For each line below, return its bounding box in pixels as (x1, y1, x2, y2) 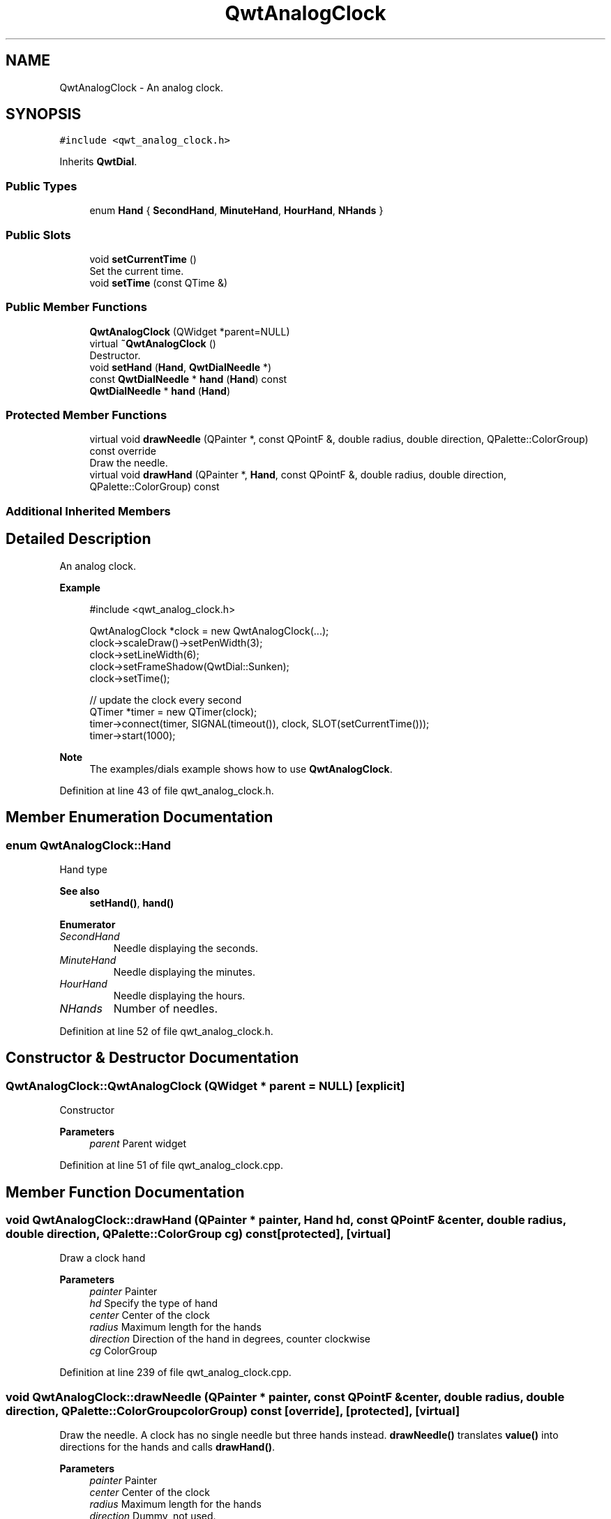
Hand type (59, 863, 107, 875)
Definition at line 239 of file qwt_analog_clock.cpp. (59, 1366, 292, 1379)
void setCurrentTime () (89, 252, 197, 265)
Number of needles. (113, 1001, 218, 1015)
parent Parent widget (89, 1138, 187, 1150)
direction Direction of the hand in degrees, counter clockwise (89, 1333, 371, 1345)
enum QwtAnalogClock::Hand (6, 838, 172, 852)
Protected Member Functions (6, 408, 167, 423)
